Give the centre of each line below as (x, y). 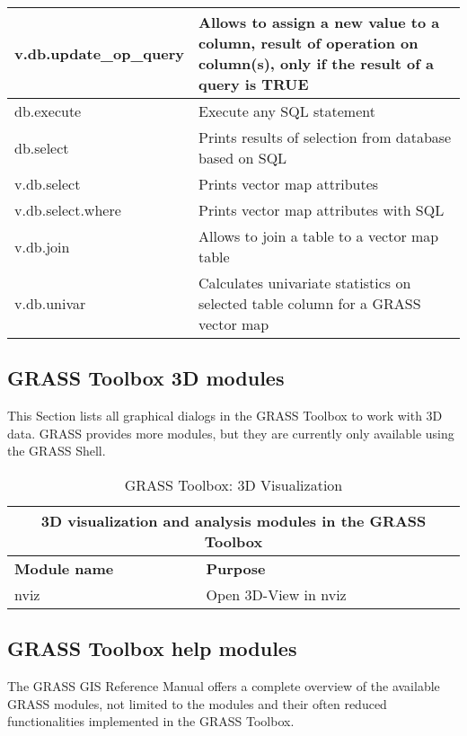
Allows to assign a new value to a (319, 22)
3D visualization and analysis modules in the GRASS (233, 520)
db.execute (48, 111)
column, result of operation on (308, 43)
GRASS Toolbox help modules (152, 648)
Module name (64, 568)
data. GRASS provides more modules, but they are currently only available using (231, 433)
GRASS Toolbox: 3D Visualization (233, 484)
